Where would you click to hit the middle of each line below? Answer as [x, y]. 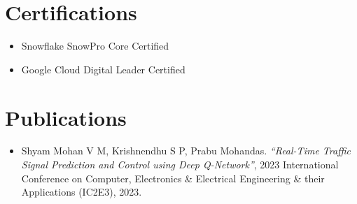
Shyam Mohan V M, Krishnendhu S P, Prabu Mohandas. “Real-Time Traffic [186, 151]
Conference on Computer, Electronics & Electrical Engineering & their [173, 178]
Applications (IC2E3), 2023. [82, 192]
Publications [66, 117]
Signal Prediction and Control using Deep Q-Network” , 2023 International [180, 165]
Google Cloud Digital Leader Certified [103, 69]
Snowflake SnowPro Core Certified [95, 46]
